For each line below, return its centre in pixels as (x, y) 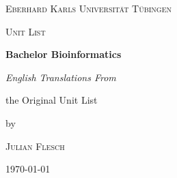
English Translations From (61, 77)
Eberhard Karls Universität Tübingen (89, 8)
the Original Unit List (52, 100)
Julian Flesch (35, 146)
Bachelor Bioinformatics (64, 54)
